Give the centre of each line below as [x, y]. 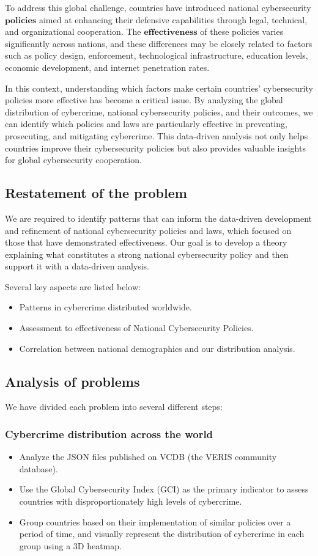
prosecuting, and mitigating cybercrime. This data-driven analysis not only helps [157, 135]
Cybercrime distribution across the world [109, 433]
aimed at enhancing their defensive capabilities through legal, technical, [173, 19]
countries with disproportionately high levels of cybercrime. [131, 501]
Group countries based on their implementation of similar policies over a [155, 521]
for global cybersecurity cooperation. [73, 160]
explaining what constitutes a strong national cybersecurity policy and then [147, 254]
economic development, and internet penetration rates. [107, 67]
